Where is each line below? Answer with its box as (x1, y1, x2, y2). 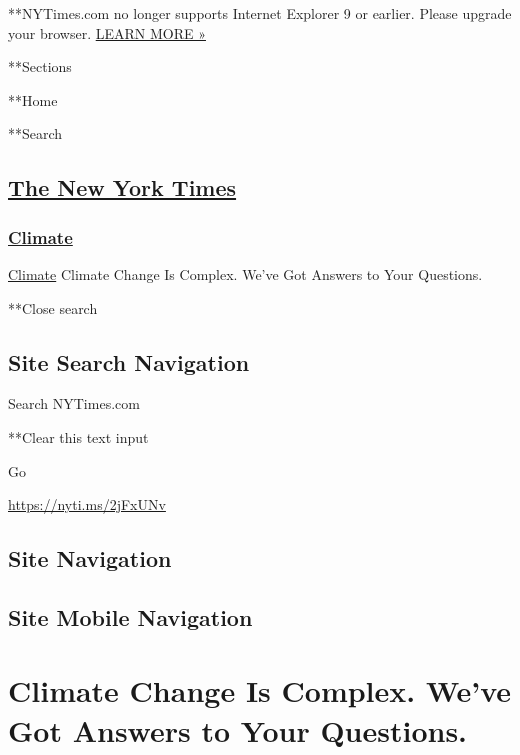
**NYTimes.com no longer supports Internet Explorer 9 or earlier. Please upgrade (8, 3, 512, 23)
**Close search (8, 297, 98, 318)
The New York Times (8, 172, 237, 203)
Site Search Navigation (8, 346, 250, 377)
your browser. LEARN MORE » (8, 22, 206, 43)
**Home (8, 89, 58, 110)
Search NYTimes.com (8, 393, 140, 414)
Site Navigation (8, 543, 172, 574)
